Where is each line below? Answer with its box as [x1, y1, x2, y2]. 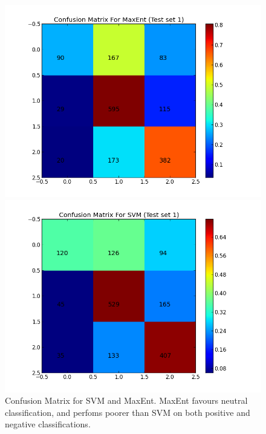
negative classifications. [5, 418, 91, 430]
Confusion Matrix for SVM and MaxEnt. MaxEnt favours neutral [5, 394, 248, 407]
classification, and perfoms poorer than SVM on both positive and [5, 406, 250, 418]
